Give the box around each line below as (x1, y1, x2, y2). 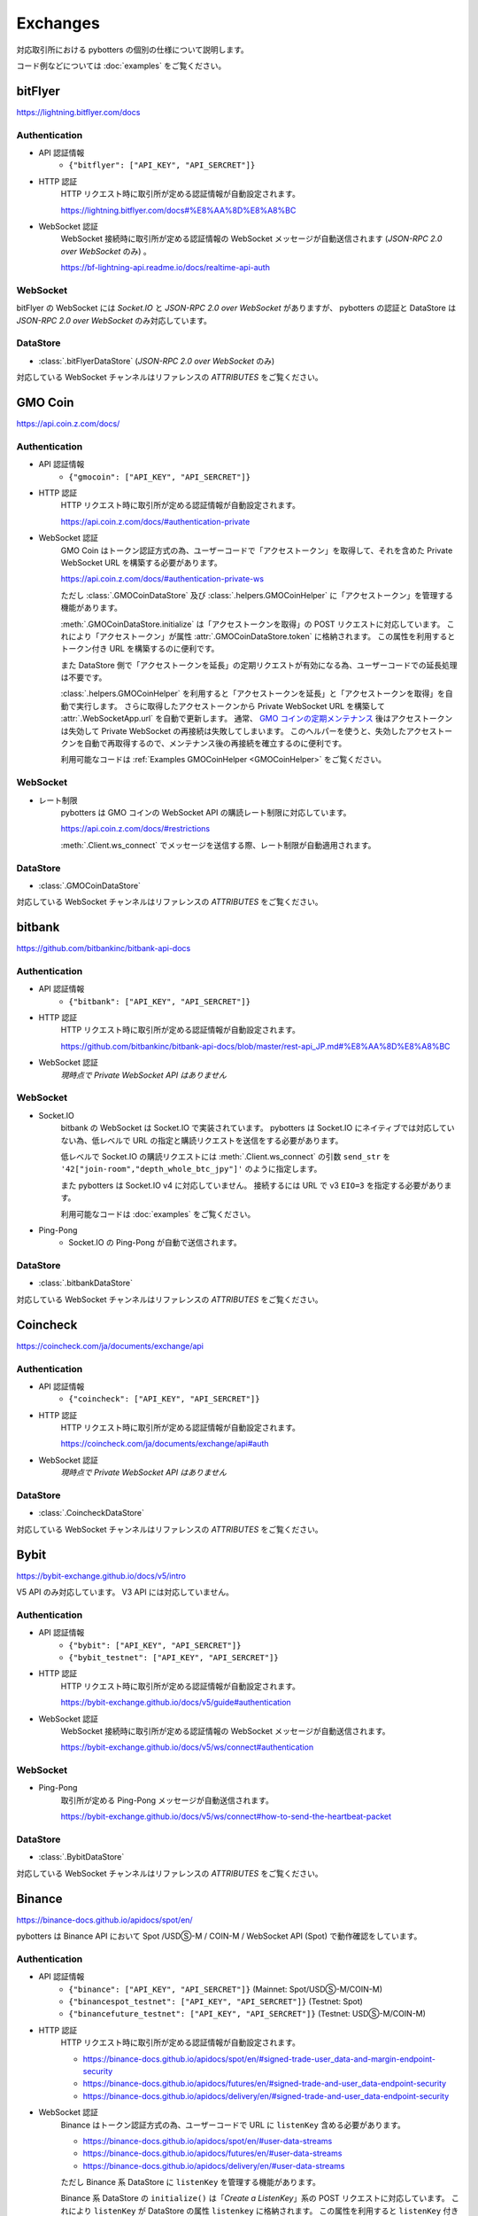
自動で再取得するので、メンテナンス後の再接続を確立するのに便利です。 (83, 738, 347, 749)
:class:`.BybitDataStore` (38, 1852, 125, 1862)
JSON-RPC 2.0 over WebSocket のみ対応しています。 (16, 315, 212, 325)
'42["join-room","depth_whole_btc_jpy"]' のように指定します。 (60, 1164, 322, 1174)
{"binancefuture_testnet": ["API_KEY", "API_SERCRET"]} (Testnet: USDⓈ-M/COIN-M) (68, 2009, 427, 2019)
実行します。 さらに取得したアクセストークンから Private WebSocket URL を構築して (75, 700, 385, 711)
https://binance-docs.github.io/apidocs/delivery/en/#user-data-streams (82, 2160, 345, 2171)
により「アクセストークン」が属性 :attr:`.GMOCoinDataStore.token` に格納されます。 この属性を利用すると (67, 630, 456, 642)
